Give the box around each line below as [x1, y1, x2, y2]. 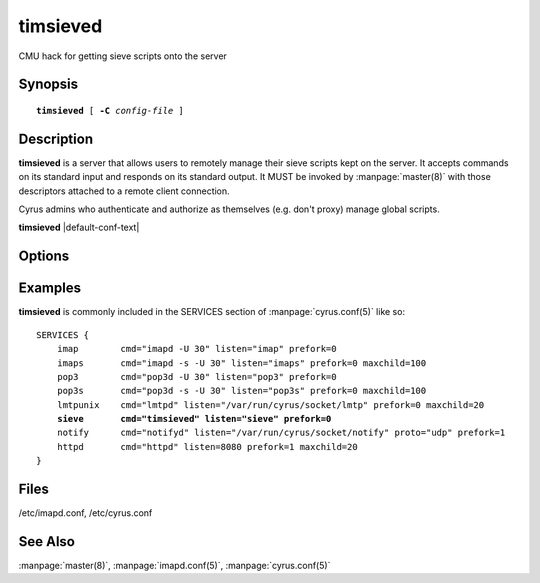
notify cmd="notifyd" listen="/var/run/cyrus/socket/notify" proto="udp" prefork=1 [56, 427, 506, 439]
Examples [18, 280, 82, 297]
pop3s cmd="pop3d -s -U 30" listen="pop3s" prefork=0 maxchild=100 [56, 385, 427, 397]
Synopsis [18, 76, 79, 93]
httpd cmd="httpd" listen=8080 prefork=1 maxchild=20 [56, 441, 359, 452]
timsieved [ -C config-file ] [36, 105, 185, 116]
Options [18, 248, 70, 265]
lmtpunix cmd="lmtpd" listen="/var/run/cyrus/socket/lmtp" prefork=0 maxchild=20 [56, 399, 485, 410]
